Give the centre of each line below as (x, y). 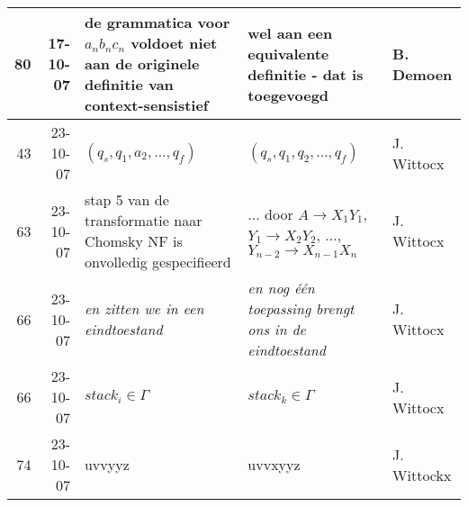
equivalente (288, 53)
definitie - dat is (306, 74)
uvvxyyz (274, 464)
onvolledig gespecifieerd (157, 262)
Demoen (423, 74)
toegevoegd (288, 95)
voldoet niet (174, 43)
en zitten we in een (144, 308)
